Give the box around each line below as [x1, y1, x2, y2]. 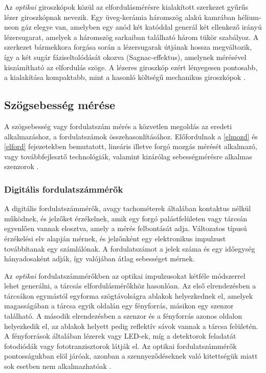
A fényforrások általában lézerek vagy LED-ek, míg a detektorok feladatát [4, 330, 236, 341]
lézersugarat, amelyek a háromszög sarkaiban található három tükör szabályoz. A [4, 31, 259, 42]
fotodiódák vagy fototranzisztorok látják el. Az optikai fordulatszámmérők [4, 340, 237, 351]
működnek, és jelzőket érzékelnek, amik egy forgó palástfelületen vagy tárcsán [4, 213, 248, 223]
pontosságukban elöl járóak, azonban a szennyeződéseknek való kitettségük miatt [4, 350, 258, 361]
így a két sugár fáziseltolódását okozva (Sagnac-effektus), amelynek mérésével [4, 51, 247, 62]
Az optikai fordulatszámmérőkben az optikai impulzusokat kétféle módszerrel [4, 270, 246, 281]
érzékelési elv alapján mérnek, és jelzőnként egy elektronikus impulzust [4, 233, 226, 243]
